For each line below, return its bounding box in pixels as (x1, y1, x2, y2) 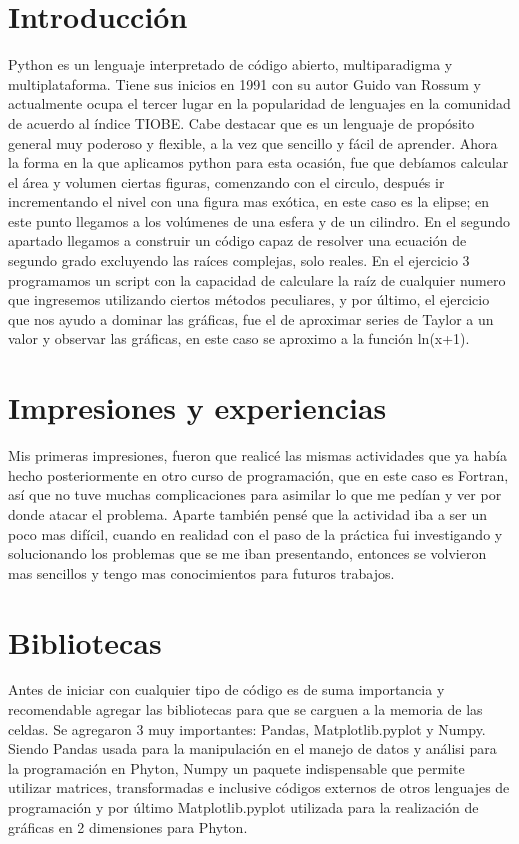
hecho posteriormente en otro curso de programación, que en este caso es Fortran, (8, 464, 509, 485)
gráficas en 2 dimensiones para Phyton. (8, 816, 248, 837)
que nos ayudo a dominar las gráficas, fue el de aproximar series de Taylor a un (8, 308, 494, 329)
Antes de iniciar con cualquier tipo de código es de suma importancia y (8, 679, 445, 700)
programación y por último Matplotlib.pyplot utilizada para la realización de (8, 797, 479, 817)
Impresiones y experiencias (8, 387, 387, 428)
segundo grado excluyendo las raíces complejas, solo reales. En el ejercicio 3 (8, 250, 470, 271)
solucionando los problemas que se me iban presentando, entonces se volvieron (8, 543, 487, 564)
